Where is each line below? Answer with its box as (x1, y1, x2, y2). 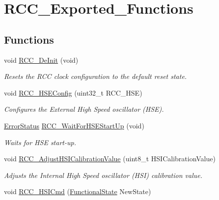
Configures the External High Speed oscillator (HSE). (4, 104, 164, 114)
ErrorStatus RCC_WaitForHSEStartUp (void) (4, 120, 144, 130)
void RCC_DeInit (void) (4, 54, 79, 65)
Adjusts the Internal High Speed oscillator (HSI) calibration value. (4, 170, 202, 180)
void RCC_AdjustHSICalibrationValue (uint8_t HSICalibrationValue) (4, 153, 216, 164)
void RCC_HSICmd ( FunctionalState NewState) (4, 186, 151, 197)
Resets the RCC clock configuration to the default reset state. (4, 71, 187, 81)
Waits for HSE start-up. (4, 137, 76, 147)
